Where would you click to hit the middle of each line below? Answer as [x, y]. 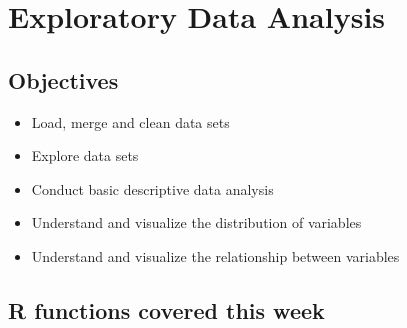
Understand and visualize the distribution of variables [196, 222]
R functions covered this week [166, 309]
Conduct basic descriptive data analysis [152, 188]
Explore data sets [85, 155]
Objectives [63, 79]
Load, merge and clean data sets [130, 121]
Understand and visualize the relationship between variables [215, 255]
